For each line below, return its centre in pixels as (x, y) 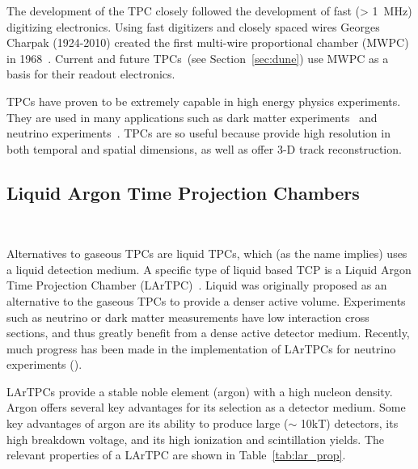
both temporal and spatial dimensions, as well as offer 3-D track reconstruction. (204, 148)
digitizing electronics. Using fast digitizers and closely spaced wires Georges (193, 26)
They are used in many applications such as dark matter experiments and (192, 117)
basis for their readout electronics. (91, 74)
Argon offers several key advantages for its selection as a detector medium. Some (206, 407)
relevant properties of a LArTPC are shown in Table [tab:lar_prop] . (176, 455)
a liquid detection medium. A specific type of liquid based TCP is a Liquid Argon (209, 269)
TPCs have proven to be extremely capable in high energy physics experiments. (204, 101)
